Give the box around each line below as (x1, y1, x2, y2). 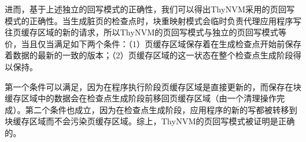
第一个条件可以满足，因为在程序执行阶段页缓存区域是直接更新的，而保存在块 (5, 80, 301, 93)
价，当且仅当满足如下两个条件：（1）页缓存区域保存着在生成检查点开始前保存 (5, 37, 301, 49)
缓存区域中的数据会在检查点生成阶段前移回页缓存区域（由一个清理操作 (5, 92, 277, 104)
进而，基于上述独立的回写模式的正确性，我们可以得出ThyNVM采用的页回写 (5, 3, 295, 15)
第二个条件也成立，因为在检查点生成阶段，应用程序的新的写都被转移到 (25, 103, 297, 115)
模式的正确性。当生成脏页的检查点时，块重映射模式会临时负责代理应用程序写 (5, 14, 301, 27)
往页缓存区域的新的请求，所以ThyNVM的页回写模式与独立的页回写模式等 (5, 26, 287, 38)
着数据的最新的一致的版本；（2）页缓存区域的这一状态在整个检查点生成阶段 (5, 49, 293, 61)
